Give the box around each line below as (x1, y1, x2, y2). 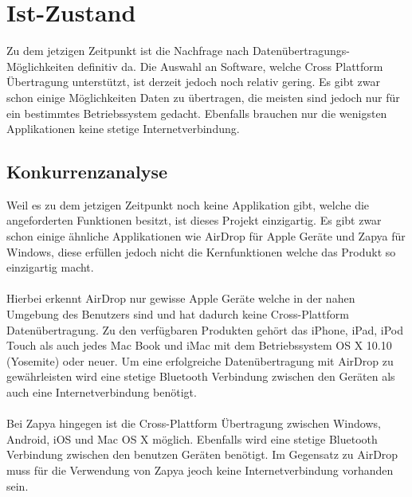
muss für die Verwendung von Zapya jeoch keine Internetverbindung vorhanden (6, 461, 394, 478)
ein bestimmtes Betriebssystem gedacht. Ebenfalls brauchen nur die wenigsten (6, 104, 387, 121)
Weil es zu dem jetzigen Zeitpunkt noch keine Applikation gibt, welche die (6, 196, 370, 213)
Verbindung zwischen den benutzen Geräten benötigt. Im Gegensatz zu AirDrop (6, 446, 398, 463)
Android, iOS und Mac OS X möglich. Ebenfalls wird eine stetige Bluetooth (6, 430, 378, 447)
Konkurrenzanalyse (6, 159, 167, 184)
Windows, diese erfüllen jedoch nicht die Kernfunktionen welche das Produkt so (6, 243, 396, 260)
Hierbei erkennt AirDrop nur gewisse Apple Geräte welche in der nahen (6, 290, 355, 307)
